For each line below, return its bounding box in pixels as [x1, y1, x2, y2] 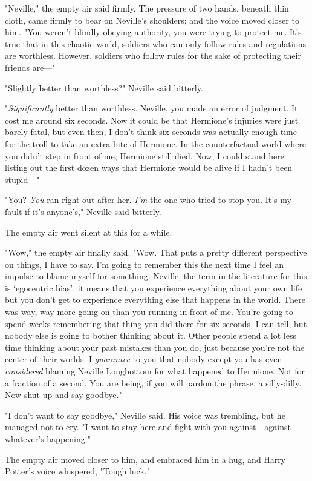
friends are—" [5, 61, 56, 73]
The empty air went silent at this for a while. [5, 225, 172, 238]
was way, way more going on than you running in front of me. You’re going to [5, 305, 293, 318]
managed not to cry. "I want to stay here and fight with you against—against [5, 420, 291, 433]
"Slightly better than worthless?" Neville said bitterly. [5, 81, 203, 94]
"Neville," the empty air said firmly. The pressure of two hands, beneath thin [5, 2, 289, 14]
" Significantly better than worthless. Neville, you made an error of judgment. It [5, 102, 298, 114]
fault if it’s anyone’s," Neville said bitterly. [5, 205, 161, 217]
